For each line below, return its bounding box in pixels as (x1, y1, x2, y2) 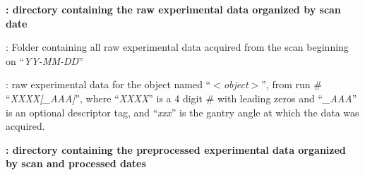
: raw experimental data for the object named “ (6, 77, 211, 92)
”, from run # (261, 77, 322, 92)
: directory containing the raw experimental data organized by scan (6, 2, 341, 16)
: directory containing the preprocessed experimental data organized (6, 142, 346, 157)
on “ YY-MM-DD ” (6, 53, 83, 68)
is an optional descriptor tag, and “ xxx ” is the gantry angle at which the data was (6, 104, 359, 119)
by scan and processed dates (6, 156, 146, 171)
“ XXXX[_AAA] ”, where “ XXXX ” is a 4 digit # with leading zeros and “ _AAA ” (6, 90, 357, 105)
